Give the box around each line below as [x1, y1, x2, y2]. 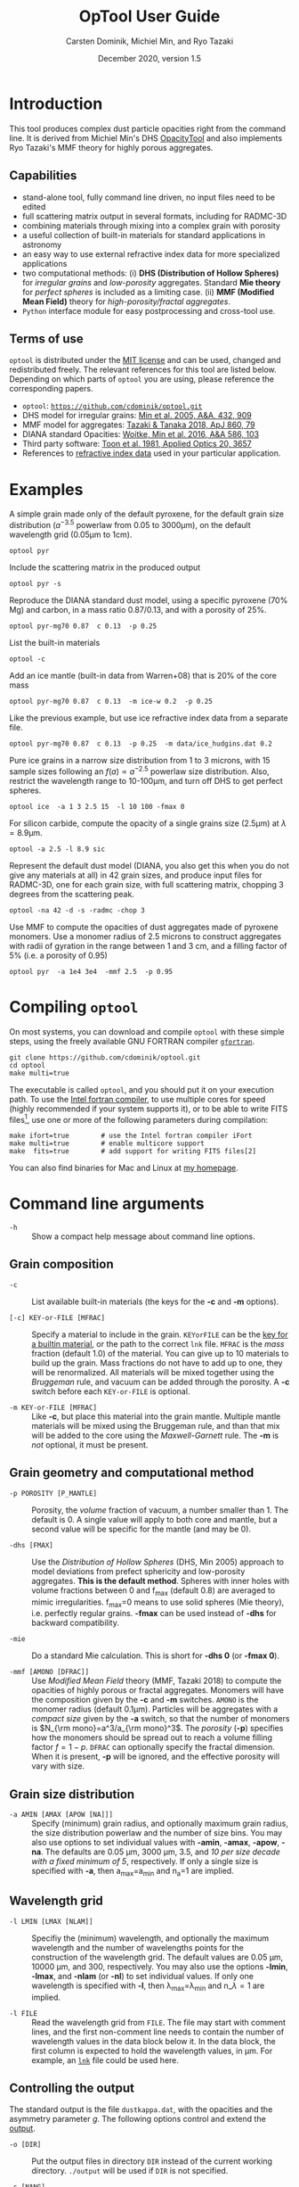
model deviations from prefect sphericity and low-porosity [31, 1565, 246, 1576]
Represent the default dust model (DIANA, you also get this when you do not [9, 860, 289, 871]
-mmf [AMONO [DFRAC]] [9, 1668, 90, 1677]
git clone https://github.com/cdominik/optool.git [9, 1052, 201, 1062]
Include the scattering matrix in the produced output [9, 562, 201, 573]
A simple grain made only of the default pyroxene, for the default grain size [9, 508, 285, 519]
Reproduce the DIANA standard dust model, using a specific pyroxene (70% [9, 595, 288, 606]
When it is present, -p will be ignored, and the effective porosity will [31, 1751, 280, 1762]
